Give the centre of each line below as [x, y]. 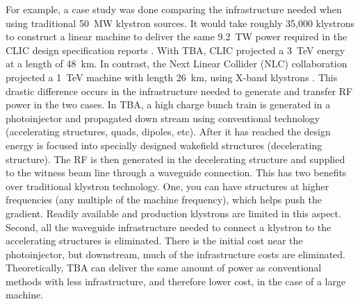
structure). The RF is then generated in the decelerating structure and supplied [175, 159]
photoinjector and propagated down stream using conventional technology [163, 118]
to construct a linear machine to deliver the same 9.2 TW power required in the [177, 36]
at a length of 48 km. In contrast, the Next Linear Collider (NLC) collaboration [177, 64]
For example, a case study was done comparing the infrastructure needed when [174, 9]
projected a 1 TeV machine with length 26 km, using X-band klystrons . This [172, 77]
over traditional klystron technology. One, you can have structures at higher [167, 186]
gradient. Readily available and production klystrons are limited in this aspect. [173, 213]
